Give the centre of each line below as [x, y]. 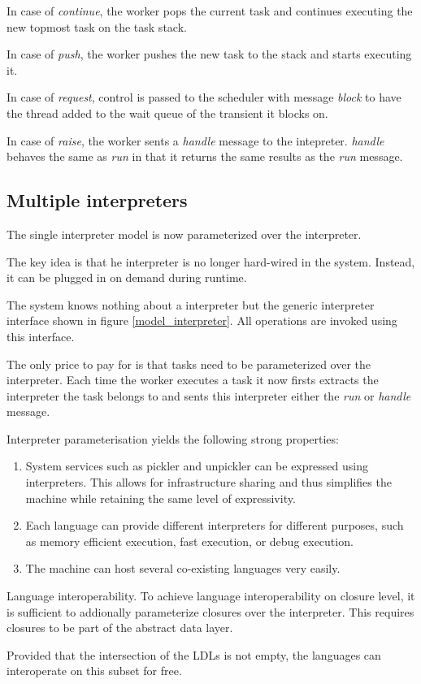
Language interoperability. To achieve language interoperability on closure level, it [211, 596]
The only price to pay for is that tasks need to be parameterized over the [189, 364]
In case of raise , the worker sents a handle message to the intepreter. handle [195, 140]
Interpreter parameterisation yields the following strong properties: [173, 438]
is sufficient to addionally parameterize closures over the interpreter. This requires [210, 611]
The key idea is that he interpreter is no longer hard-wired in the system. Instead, [211, 261]
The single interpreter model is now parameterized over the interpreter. [184, 234]
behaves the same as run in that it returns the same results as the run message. [205, 156]
